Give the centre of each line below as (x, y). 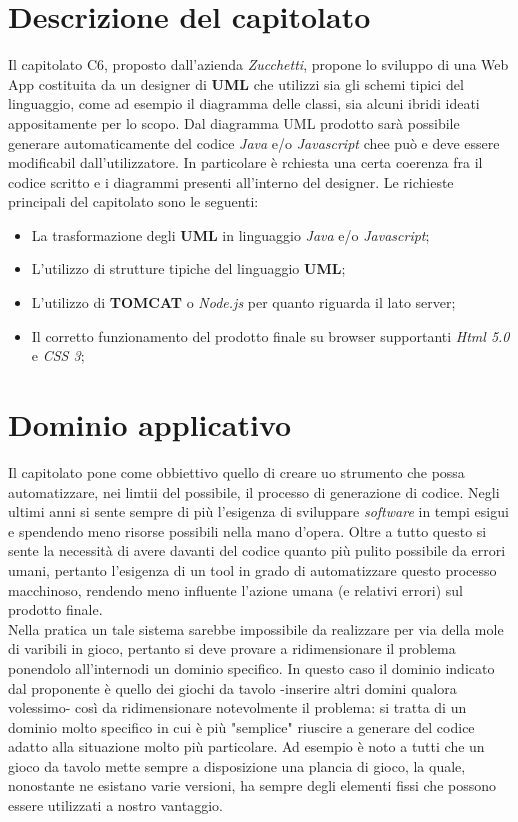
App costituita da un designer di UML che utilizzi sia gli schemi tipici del (236, 83)
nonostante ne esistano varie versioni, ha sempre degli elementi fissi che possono (252, 785)
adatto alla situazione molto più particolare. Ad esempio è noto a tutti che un (246, 746)
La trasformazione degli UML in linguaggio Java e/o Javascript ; (230, 234)
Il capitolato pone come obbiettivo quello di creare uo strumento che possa (236, 471)
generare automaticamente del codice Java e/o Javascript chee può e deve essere (254, 142)
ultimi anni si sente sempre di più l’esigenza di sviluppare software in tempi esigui (258, 511)
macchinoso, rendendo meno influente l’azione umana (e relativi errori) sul (235, 589)
